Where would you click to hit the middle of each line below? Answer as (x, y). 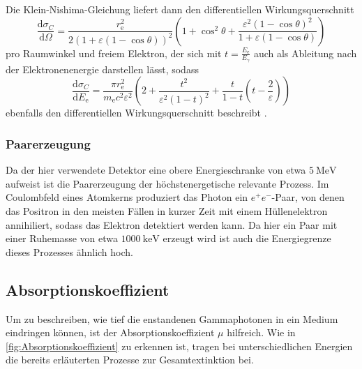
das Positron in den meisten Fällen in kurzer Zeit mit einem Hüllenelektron (167, 211)
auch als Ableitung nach (305, 53)
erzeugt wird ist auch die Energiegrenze (247, 238)
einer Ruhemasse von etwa (62, 238)
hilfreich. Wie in (261, 332)
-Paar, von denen (308, 197)
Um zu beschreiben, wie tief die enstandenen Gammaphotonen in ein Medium (172, 318)
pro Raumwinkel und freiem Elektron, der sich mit (114, 53)
